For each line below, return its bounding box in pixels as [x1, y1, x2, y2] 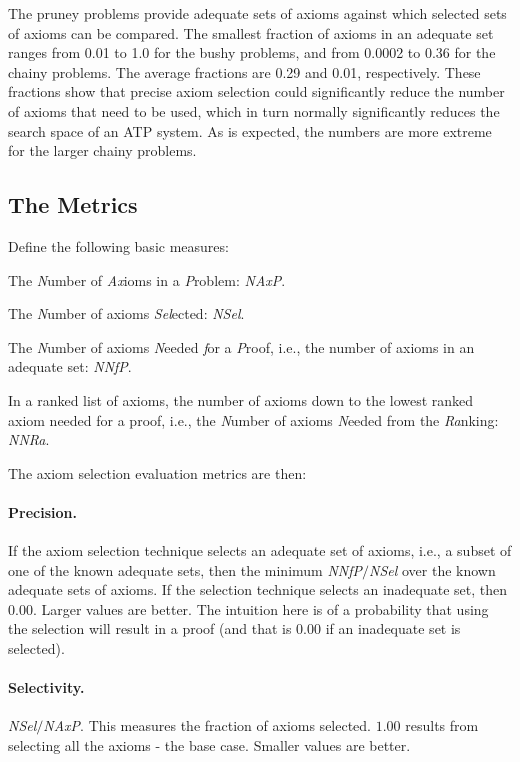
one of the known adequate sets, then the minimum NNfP [8, 559, 363, 580]
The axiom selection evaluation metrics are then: [8, 462, 307, 483]
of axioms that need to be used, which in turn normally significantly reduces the [8, 100, 500, 121]
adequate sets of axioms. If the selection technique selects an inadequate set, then [8, 579, 508, 600]
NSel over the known [369, 559, 496, 580]
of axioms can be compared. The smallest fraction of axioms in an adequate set [8, 22, 494, 43]
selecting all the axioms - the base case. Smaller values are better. [8, 735, 411, 756]
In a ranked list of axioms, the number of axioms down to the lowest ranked [8, 389, 474, 410]
